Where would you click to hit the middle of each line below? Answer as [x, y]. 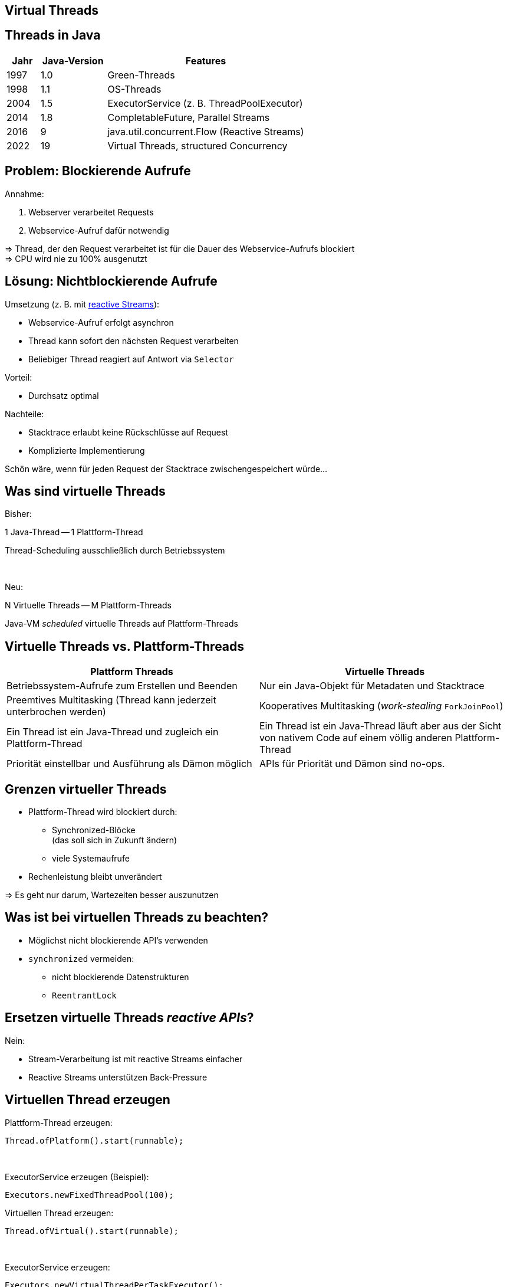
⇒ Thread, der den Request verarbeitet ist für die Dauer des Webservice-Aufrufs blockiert [180, 248]
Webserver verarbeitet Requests [91, 212]
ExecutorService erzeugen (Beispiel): [77, 1177]
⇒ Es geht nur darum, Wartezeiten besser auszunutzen [112, 895]
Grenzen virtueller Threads [86, 789]
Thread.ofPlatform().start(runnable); [94, 1140]
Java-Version [73, 60]
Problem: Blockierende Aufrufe [98, 171]
